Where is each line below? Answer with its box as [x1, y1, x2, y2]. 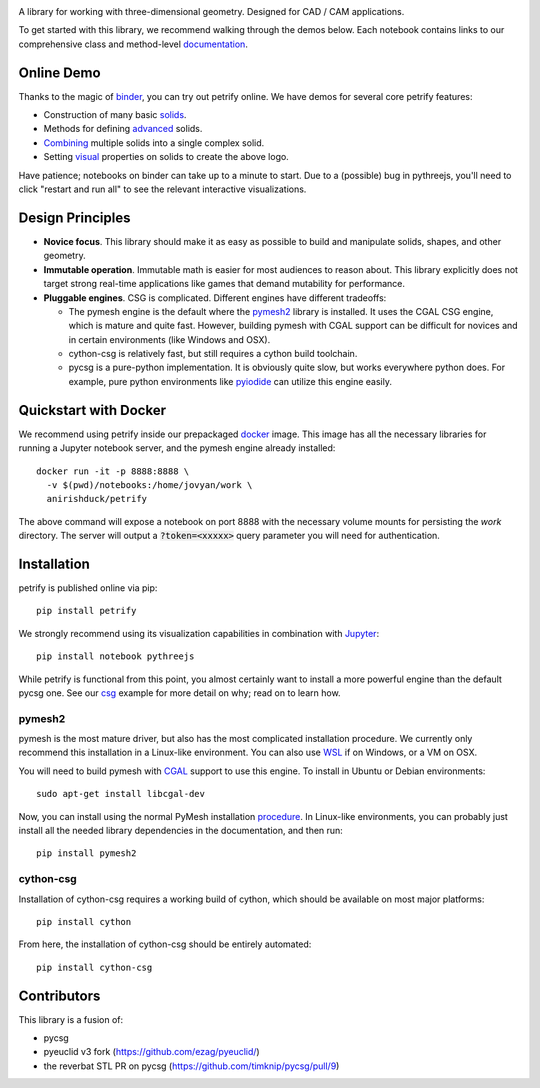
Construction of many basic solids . [43, 109, 187, 121]
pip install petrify [36, 605, 137, 617]
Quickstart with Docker [18, 401, 167, 419]
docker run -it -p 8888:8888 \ [36, 465, 190, 477]
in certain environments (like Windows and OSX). [68, 333, 271, 345]
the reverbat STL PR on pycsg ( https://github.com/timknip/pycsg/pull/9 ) [43, 1060, 340, 1072]
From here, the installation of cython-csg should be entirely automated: [18, 938, 312, 950]
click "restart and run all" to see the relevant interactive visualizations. [18, 183, 307, 195]
